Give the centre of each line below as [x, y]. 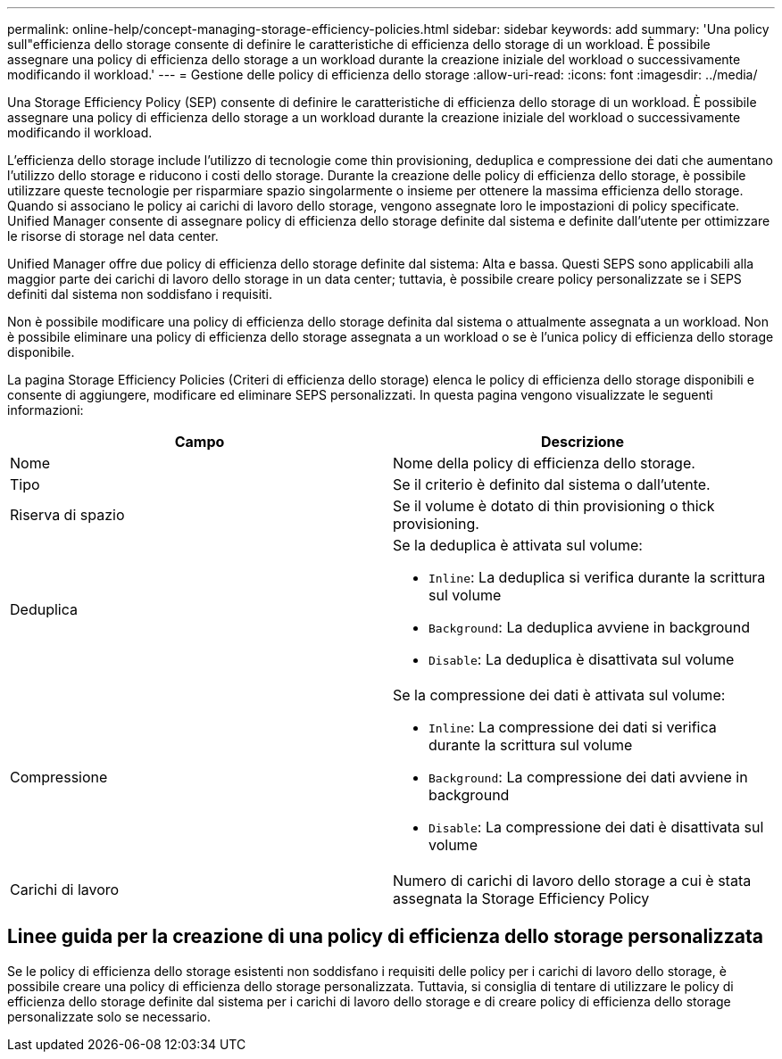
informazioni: [46, 410]
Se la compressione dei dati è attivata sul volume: [559, 695]
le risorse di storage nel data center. [113, 236]
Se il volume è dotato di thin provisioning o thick [554, 506]
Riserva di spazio [67, 515]
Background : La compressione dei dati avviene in [588, 777]
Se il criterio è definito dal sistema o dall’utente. [552, 484]
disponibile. [41, 352]
